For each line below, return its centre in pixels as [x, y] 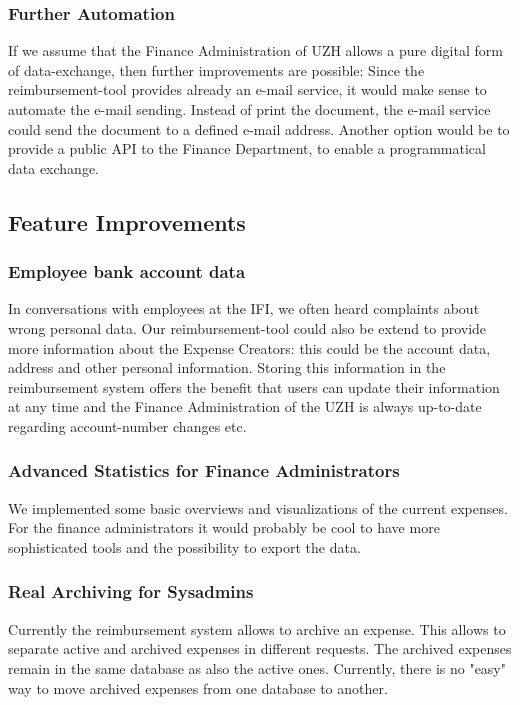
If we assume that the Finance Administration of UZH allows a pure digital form [255, 50]
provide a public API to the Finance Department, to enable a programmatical [247, 148]
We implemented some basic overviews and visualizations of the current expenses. [258, 507]
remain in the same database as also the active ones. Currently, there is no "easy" [257, 667]
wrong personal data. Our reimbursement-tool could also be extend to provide [247, 327]
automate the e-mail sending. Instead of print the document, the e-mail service [249, 109]
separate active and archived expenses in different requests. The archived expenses [260, 648]
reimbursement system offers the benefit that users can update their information [254, 386]
